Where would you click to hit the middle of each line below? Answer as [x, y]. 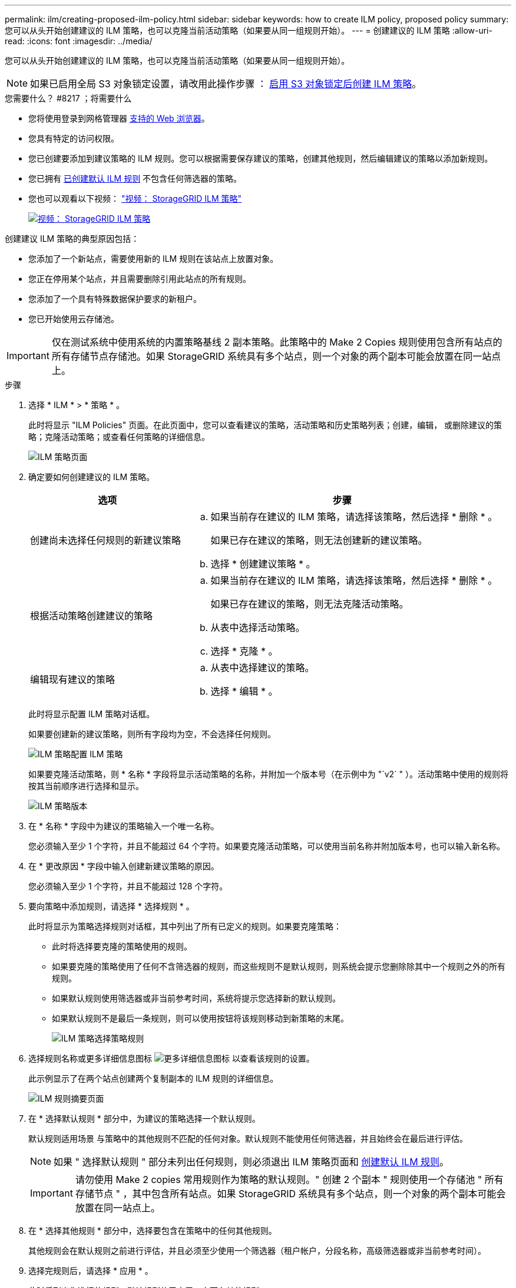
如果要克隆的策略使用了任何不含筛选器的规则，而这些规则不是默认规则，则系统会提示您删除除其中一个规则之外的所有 [279, 966]
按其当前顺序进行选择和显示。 [86, 786]
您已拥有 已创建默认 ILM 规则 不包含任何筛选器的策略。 [135, 178]
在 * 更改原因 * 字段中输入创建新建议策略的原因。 [124, 866]
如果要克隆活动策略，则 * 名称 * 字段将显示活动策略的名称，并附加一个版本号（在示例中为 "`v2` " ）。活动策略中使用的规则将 [269, 774]
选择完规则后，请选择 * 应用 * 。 [91, 1271]
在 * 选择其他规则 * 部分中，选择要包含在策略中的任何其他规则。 [153, 1230]
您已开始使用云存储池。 [74, 319]
